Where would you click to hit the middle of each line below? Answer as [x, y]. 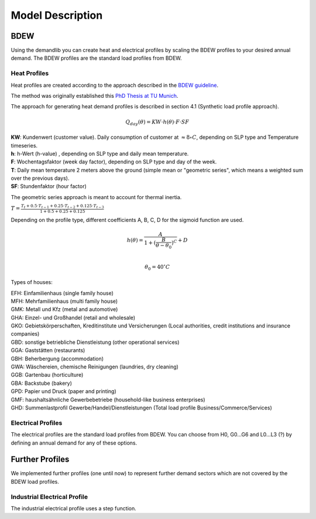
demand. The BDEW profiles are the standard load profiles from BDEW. [96, 58]
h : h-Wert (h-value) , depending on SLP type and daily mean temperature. [100, 153]
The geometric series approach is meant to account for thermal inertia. [96, 197]
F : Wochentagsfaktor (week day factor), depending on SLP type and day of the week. [114, 162]
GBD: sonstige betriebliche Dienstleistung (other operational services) [95, 342]
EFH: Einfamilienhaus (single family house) [62, 293]
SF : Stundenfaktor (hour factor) [49, 186]
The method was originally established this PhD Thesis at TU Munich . [95, 95]
